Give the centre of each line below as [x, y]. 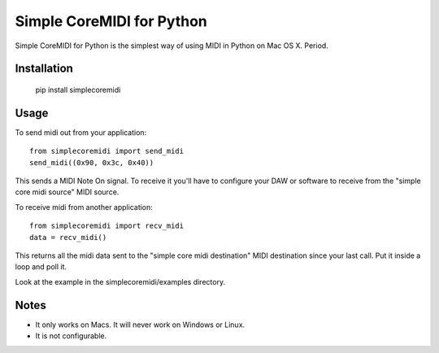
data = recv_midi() [68, 237]
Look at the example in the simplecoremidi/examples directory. [120, 281]
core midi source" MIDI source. [67, 192]
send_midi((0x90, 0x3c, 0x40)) [92, 162]
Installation [44, 69]
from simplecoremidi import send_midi [107, 151]
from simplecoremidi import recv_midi [107, 226]
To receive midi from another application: [84, 207]
